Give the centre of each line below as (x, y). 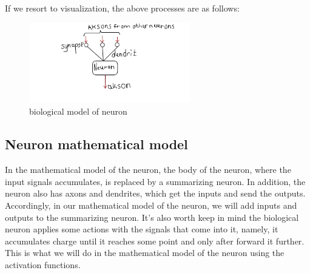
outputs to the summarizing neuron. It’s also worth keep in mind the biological (152, 217)
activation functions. (43, 265)
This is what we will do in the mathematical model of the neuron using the (145, 253)
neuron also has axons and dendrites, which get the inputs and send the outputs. (155, 193)
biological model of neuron (78, 111)
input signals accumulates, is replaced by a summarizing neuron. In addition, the (155, 181)
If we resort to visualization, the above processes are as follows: (122, 8)
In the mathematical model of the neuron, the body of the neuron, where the (148, 170)
